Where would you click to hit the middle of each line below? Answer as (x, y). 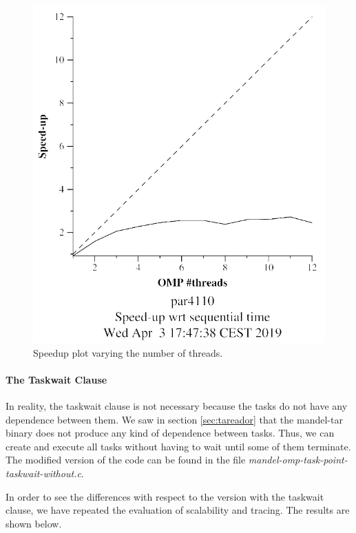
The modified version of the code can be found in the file (126, 460)
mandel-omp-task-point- (298, 460)
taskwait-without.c (43, 473)
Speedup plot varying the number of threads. (128, 352)
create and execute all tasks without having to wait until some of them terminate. (178, 446)
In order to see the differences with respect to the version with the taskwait (165, 496)
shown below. (34, 523)
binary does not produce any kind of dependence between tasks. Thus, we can (170, 433)
